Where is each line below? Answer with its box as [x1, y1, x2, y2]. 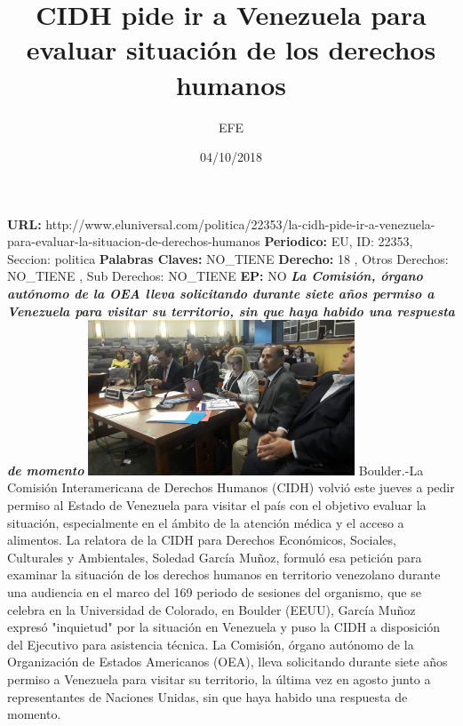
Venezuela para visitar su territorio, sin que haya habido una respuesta [7, 301, 455, 320]
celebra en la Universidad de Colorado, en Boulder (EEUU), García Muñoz [7, 600, 416, 618]
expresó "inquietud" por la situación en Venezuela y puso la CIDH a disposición [7, 618, 441, 636]
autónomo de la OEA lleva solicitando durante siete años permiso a [7, 284, 435, 303]
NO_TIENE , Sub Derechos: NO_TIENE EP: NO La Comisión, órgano [7, 267, 423, 285]
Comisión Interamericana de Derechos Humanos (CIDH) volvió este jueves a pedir [7, 478, 455, 497]
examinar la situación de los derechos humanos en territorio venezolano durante [7, 565, 441, 584]
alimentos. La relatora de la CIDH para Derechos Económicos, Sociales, [7, 531, 396, 549]
